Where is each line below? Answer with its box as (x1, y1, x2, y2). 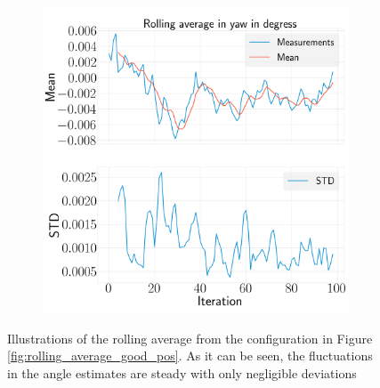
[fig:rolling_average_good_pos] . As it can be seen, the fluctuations (7, 346, 373, 365)
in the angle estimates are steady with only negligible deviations (7, 363, 357, 382)
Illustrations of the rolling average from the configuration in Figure (7, 328, 373, 347)
